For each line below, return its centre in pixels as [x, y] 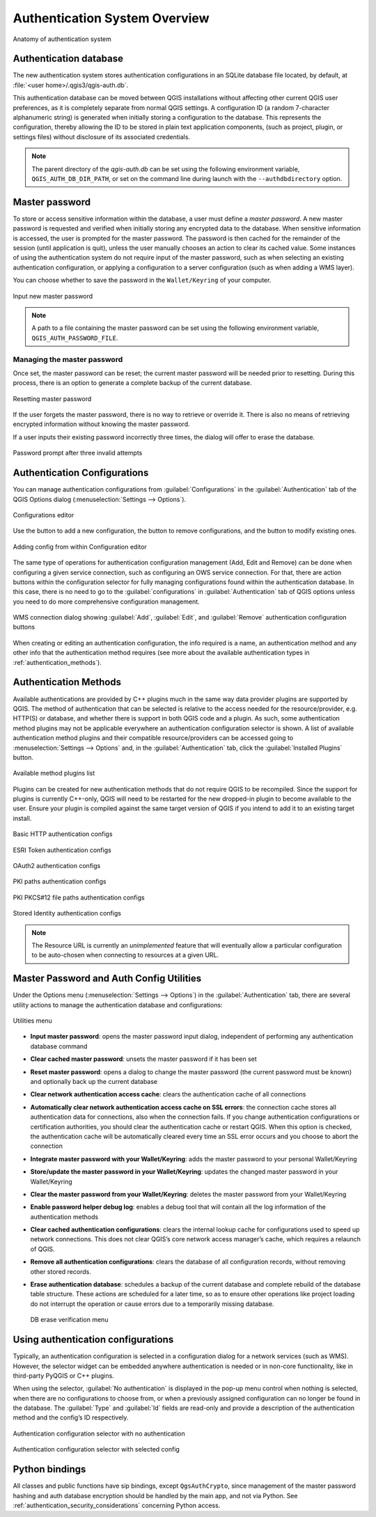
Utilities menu [32, 1021]
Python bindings [49, 1469]
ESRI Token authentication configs [62, 850]
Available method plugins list [54, 773]
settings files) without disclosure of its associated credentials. [102, 136]
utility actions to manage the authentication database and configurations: [118, 1005]
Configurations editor [44, 514]
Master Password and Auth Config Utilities [107, 978]
